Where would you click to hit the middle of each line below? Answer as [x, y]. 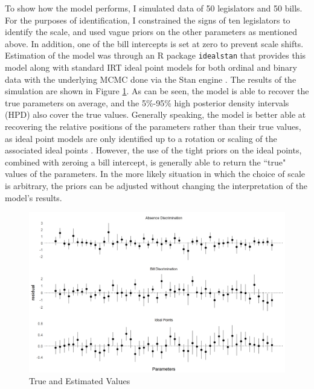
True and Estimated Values [80, 381]
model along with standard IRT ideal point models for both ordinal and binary [151, 67]
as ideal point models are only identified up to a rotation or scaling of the [141, 138]
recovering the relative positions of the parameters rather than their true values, [153, 126]
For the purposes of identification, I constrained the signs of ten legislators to [148, 20]
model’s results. [34, 197]
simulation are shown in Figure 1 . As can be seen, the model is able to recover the [157, 91]
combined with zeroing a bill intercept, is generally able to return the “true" [146, 162]
